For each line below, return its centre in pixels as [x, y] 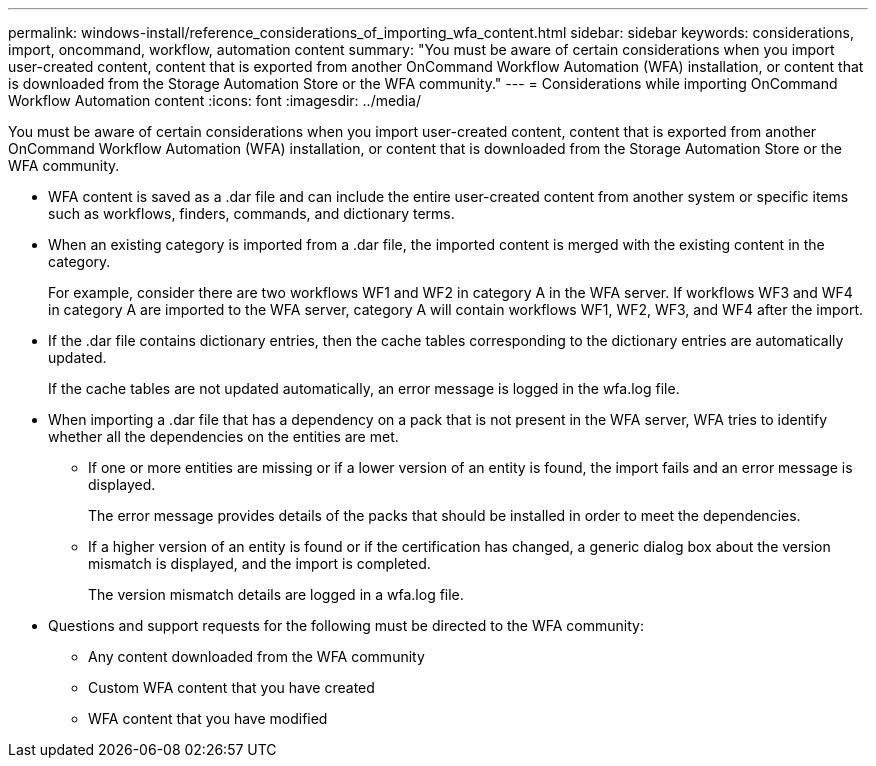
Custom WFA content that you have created [231, 687]
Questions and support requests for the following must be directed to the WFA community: [346, 625]
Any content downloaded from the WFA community [256, 656]
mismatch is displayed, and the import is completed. [259, 563]
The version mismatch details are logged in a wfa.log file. [276, 594]
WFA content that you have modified [208, 718]
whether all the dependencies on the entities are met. [223, 436]
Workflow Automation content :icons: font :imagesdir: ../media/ [214, 100]
